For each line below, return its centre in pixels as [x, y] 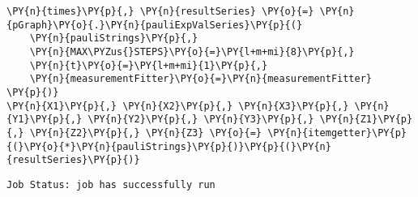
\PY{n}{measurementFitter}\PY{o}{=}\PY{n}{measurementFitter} [201, 79]
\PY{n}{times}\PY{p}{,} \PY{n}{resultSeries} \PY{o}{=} [160, 11]
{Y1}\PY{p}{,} [45, 120]
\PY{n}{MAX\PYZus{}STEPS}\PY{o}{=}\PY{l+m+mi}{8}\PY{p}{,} [192, 51]
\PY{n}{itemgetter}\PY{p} [337, 133]
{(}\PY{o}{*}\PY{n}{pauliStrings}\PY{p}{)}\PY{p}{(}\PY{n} [169, 146]
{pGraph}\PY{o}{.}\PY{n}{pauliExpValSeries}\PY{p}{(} [155, 25]
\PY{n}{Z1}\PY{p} [366, 120]
